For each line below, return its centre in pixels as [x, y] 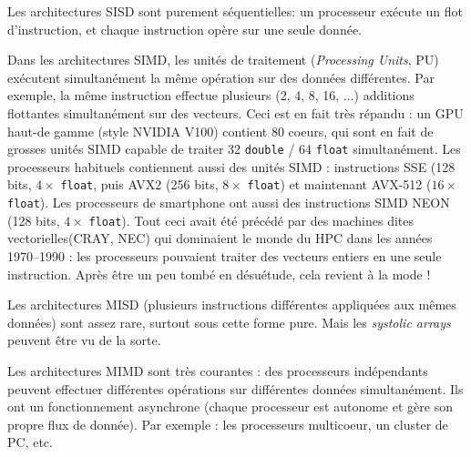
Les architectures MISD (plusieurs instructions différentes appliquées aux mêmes [232, 305]
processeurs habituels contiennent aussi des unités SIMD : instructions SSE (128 [231, 166]
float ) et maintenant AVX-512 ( [339, 184]
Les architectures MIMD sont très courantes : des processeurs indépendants [218, 370]
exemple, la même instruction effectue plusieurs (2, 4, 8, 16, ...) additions [211, 95]
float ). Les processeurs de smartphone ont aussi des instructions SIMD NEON [229, 203]
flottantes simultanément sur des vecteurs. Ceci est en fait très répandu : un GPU [235, 112]
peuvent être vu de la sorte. [84, 340]
